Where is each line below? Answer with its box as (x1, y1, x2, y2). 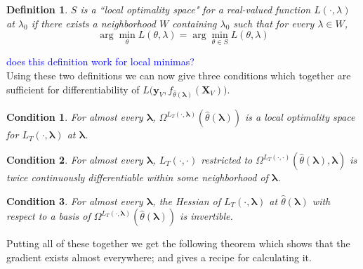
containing (172, 15, 217, 30)
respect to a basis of (6, 209, 91, 223)
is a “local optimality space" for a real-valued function (80, 2, 311, 16)
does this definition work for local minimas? (6, 54, 194, 69)
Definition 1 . (6, 2, 68, 16)
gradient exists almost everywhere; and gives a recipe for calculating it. (6, 249, 312, 264)
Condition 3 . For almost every (6, 193, 143, 208)
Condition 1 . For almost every (6, 110, 143, 124)
